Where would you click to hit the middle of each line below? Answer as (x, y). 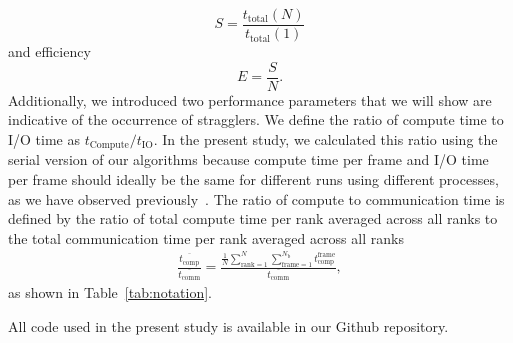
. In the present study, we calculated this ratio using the (325, 138)
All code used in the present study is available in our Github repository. (228, 326)
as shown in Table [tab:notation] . (110, 292)
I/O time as (44, 138)
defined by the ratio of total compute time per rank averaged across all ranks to (253, 218)
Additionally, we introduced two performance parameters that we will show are (250, 99)
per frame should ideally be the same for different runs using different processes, (253, 178)
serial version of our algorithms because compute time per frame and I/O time (248, 159)
